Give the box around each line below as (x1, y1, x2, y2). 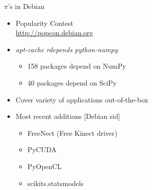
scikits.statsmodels (27, 178, 84, 188)
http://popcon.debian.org (15, 27, 93, 38)
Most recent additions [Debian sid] (15, 111, 120, 121)
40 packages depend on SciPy (27, 77, 117, 88)
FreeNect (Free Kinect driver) (27, 127, 117, 138)
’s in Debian (7, 1, 45, 11)
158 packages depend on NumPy (27, 61, 126, 71)
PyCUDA (27, 144, 56, 155)
